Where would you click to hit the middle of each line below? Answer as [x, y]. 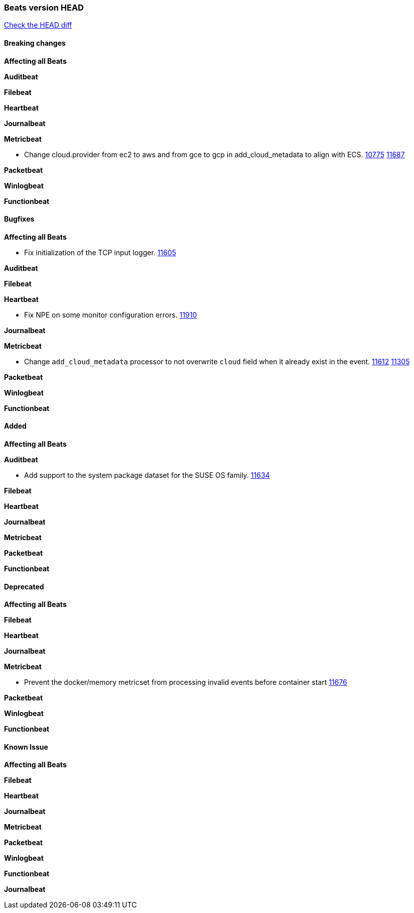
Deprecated [24, 586]
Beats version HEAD [44, 8]
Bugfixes [19, 219]
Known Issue [26, 747]
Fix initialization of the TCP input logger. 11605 [100, 252]
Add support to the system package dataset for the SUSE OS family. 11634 [147, 475]
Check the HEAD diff [38, 25]
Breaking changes [35, 43]
